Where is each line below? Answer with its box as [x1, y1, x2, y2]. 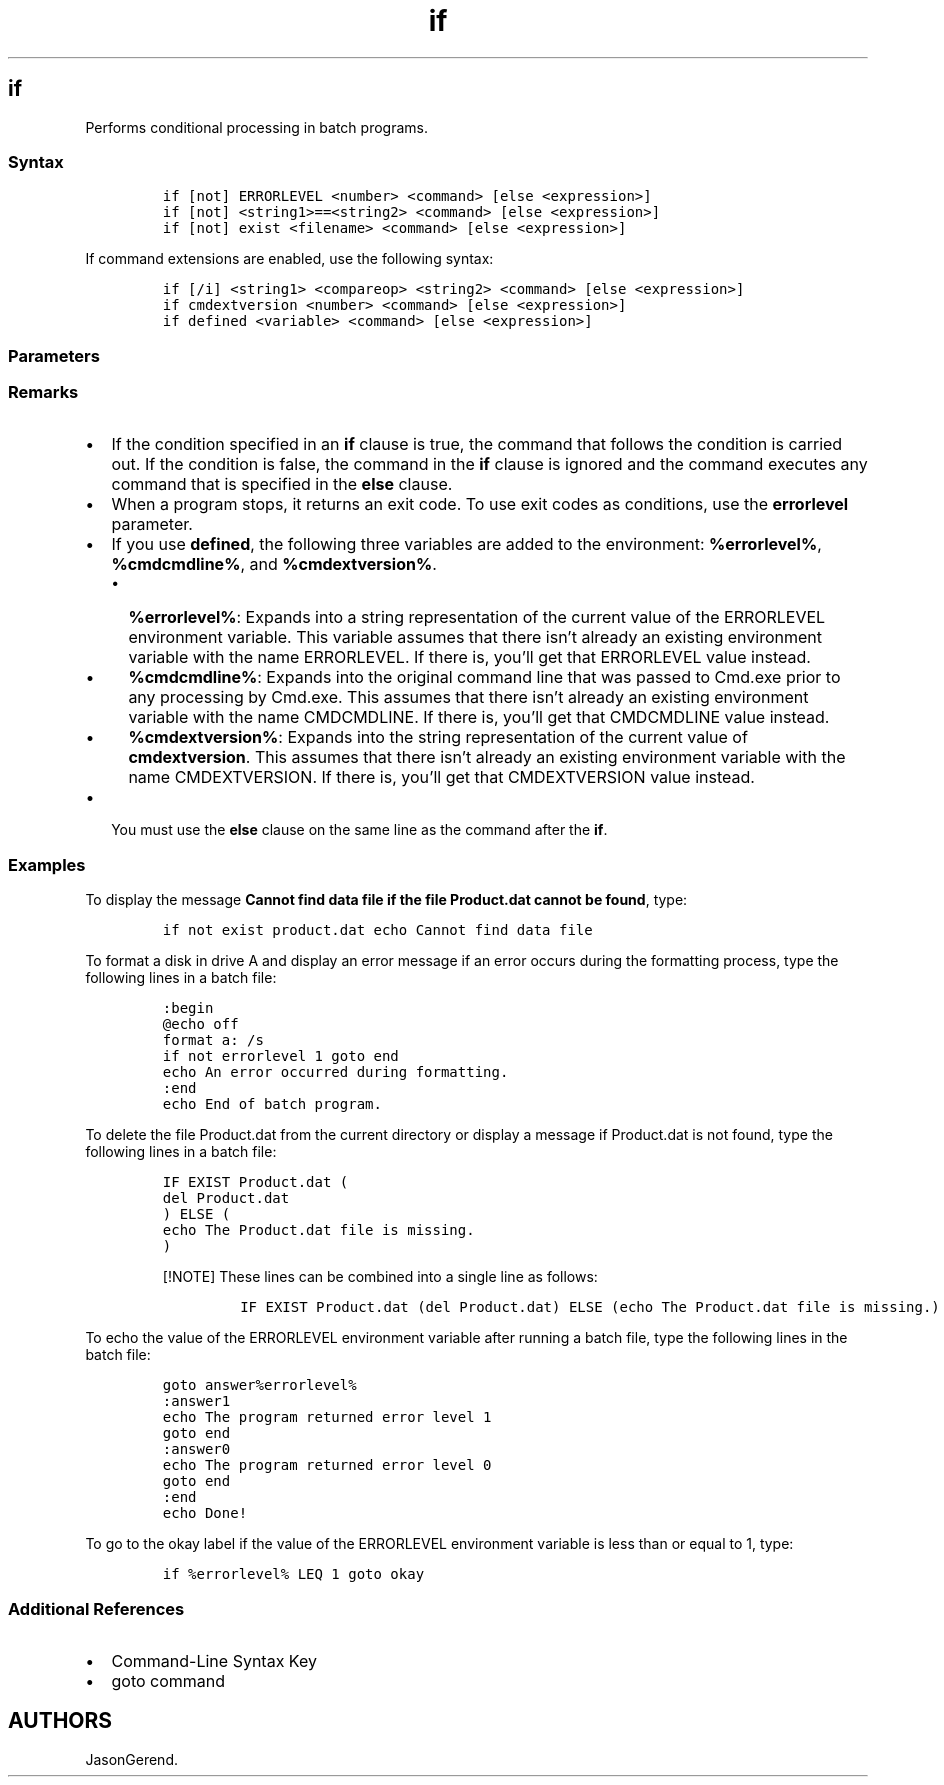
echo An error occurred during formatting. [162, 1064, 509, 1081]
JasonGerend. [85, 1750, 178, 1768]
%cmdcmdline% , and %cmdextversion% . [111, 554, 437, 575]
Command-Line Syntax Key [111, 1650, 317, 1671]
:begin [162, 1000, 214, 1017]
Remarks [8, 382, 79, 403]
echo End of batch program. [162, 1096, 382, 1113]
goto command [111, 1670, 226, 1691]
